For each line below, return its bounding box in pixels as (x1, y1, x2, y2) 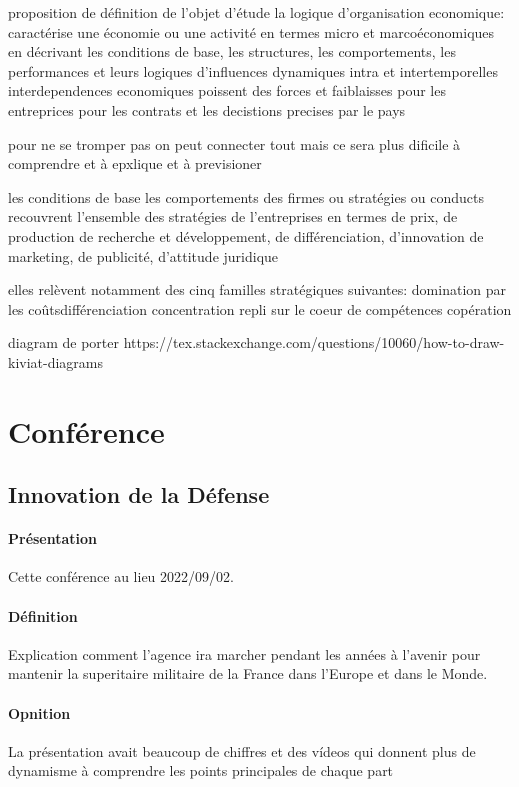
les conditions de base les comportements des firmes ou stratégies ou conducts (8, 186, 485, 207)
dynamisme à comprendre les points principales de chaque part (8, 760, 394, 781)
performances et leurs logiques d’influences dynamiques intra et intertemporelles (8, 60, 498, 81)
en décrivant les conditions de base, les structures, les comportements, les (8, 41, 456, 62)
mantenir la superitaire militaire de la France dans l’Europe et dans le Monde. (8, 663, 488, 684)
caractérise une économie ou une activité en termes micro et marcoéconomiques (8, 21, 495, 42)
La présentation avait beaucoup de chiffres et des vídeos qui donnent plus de (8, 740, 476, 761)
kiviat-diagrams (8, 351, 104, 372)
